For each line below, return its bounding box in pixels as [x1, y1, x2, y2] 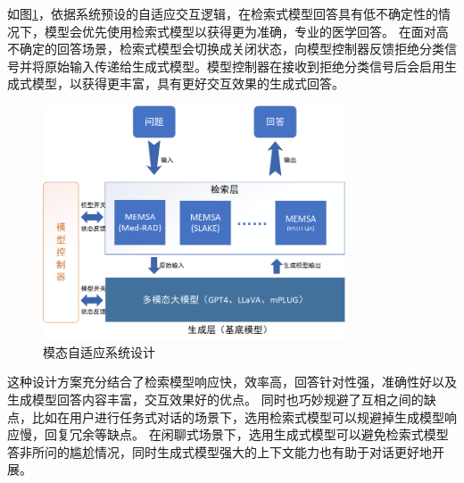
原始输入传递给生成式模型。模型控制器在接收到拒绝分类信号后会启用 [44, 56, 444, 75]
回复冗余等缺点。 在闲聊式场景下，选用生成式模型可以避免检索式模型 [44, 425, 449, 444]
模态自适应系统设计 [43, 342, 155, 361]
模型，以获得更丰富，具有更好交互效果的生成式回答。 [31, 74, 344, 93]
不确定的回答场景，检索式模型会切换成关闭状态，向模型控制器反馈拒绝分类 [7, 39, 444, 58]
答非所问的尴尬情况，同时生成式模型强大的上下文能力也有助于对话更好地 [7, 442, 432, 461]
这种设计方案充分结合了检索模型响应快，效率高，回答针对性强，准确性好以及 [7, 372, 457, 391]
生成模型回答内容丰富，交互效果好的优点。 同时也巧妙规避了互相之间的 [7, 390, 424, 409]
